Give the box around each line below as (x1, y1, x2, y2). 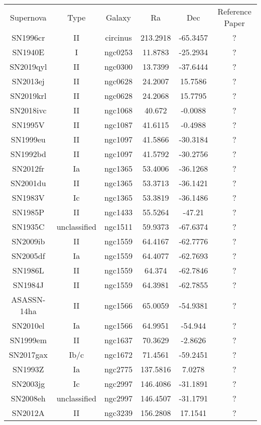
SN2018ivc (10, 104, 47, 116)
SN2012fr (12, 163, 45, 174)
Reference (217, 6, 251, 17)
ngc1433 (104, 206, 133, 218)
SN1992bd (10, 148, 46, 160)
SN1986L (12, 264, 44, 276)
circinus (105, 32, 132, 43)
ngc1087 (104, 119, 133, 130)
